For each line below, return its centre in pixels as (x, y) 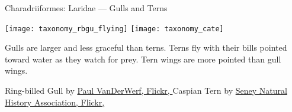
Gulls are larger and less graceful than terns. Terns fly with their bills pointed (146, 47)
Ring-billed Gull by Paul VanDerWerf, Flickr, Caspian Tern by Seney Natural (146, 90)
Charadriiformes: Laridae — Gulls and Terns (86, 8)
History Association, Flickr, (55, 102)
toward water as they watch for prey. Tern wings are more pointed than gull (143, 59)
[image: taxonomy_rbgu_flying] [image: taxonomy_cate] (114, 29)
